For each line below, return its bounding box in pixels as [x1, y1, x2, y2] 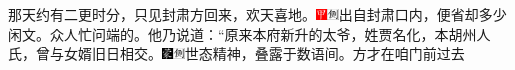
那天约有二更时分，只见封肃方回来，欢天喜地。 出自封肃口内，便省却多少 [8, 4, 507, 24]
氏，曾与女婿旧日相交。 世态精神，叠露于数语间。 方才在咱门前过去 [8, 43, 465, 64]
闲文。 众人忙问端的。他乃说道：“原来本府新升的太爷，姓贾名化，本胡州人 [8, 23, 491, 44]
